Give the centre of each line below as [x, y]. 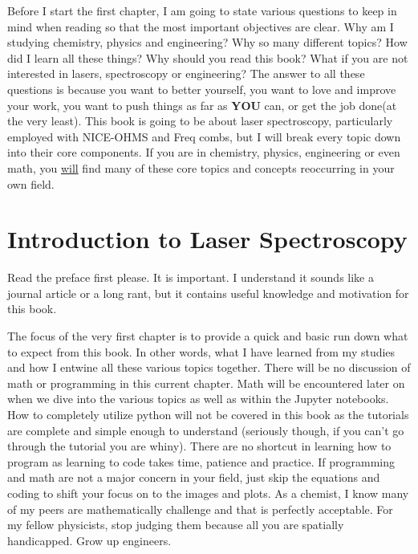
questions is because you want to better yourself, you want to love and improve [202, 89]
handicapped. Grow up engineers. [89, 540]
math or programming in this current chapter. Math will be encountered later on [206, 383]
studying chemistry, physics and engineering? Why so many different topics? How [207, 42]
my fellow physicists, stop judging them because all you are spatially [176, 525]
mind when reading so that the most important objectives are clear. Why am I [201, 26]
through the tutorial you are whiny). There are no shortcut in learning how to [199, 446]
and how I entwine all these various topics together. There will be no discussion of [209, 367]
